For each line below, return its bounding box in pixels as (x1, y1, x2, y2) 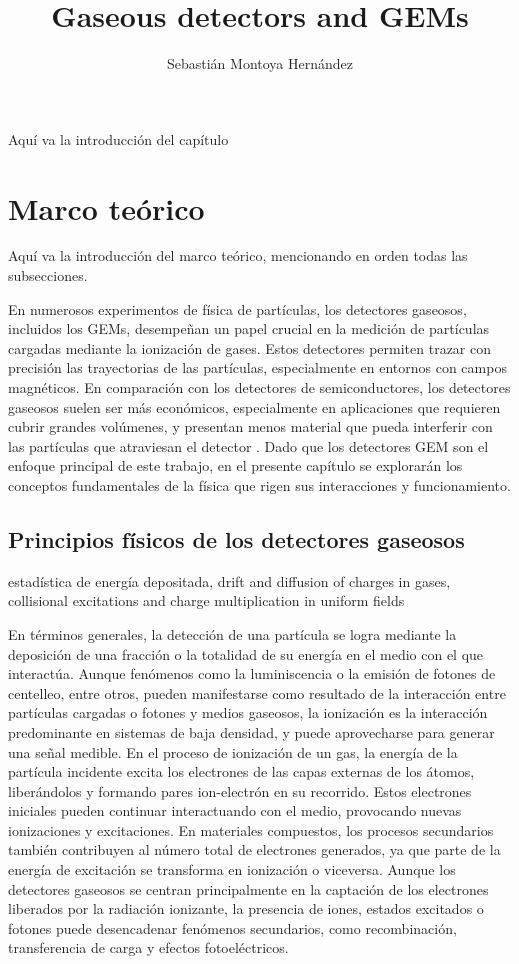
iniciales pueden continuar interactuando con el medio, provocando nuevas (8, 800, 462, 821)
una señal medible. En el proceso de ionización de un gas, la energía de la (8, 741, 458, 762)
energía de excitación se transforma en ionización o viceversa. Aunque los (8, 859, 456, 880)
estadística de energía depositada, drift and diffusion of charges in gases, (8, 570, 451, 591)
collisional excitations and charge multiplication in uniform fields (8, 590, 405, 611)
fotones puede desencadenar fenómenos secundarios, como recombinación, (8, 917, 457, 938)
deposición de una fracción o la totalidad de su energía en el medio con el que (8, 643, 484, 664)
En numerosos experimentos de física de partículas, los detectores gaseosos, (8, 298, 467, 319)
